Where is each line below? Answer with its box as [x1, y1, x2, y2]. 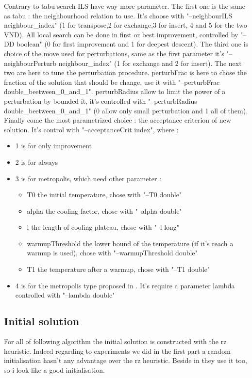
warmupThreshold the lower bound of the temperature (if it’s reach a [27, 238, 234, 248]
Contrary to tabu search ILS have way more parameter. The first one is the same [4, 1, 245, 11]
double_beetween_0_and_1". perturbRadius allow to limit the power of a [4, 86, 226, 96]
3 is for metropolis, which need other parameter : [15, 173, 161, 183]
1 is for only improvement [15, 141, 92, 151]
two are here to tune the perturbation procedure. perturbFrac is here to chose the [4, 67, 247, 78]
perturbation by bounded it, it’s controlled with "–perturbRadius [4, 95, 197, 106]
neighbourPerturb [4, 58, 57, 68]
